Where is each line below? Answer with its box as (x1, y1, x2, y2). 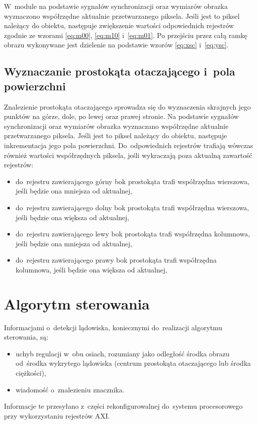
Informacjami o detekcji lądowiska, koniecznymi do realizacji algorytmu (4, 322, 222, 332)
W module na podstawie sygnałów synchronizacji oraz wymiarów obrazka (4, 1, 228, 11)
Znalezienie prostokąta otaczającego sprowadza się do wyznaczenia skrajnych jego (4, 101, 251, 112)
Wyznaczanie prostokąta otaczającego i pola (4, 64, 235, 79)
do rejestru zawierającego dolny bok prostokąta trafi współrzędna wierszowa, (15, 202, 249, 212)
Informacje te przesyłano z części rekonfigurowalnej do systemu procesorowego (4, 401, 243, 411)
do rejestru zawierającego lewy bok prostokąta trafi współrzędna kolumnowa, (15, 229, 250, 239)
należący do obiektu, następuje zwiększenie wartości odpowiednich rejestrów (4, 20, 234, 31)
